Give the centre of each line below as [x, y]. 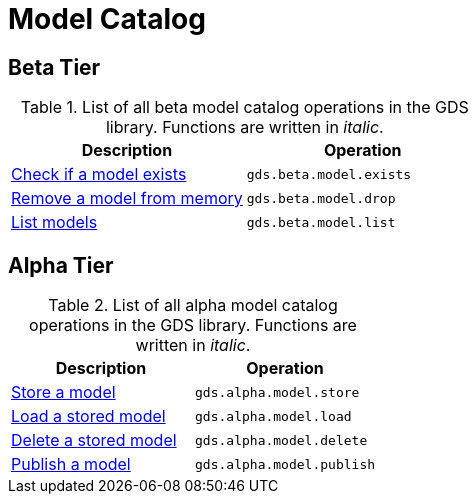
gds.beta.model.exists [329, 174]
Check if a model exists [99, 174]
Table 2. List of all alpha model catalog [193, 305]
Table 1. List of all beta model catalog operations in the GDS [244, 107]
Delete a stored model [94, 440]
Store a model [63, 392]
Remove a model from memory [127, 198]
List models [54, 222]
